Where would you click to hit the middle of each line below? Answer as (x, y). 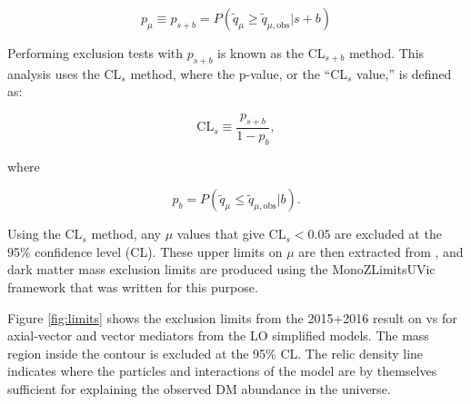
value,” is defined (404, 73)
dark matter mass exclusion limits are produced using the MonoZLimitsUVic (221, 269)
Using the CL (45, 234)
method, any (126, 234)
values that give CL (231, 234)
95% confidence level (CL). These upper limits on (145, 251)
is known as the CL (271, 53)
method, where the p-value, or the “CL (239, 73)
